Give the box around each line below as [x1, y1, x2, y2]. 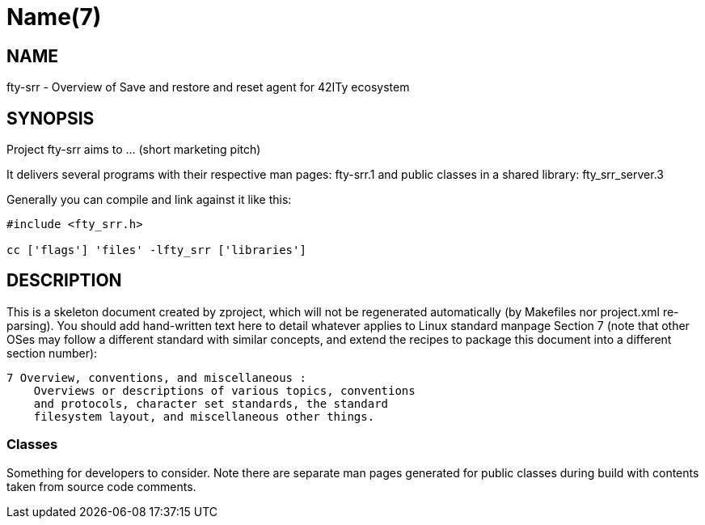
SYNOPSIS [6, 108, 95, 129]
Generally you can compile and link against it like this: [6, 193, 292, 207]
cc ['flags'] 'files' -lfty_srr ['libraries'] [6, 243, 306, 257]
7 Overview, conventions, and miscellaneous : [6, 370, 306, 384]
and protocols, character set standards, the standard [33, 396, 389, 410]
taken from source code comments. [6, 479, 196, 493]
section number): [6, 345, 98, 360]
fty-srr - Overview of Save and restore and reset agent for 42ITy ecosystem [6, 80, 410, 95]
